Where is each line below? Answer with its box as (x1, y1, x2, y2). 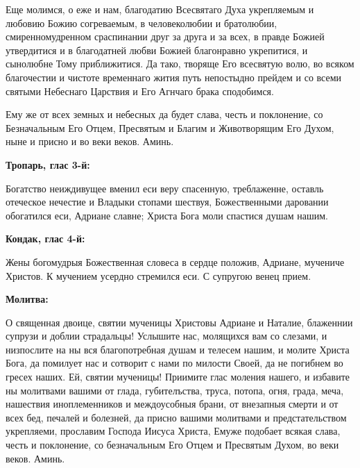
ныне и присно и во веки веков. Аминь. (6, 134, 174, 149)
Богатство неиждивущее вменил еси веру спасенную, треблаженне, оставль (6, 181, 324, 195)
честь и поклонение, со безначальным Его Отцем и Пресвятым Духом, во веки (6, 437, 339, 452)
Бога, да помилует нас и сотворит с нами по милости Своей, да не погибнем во (6, 356, 343, 370)
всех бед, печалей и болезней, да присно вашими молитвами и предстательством (6, 410, 347, 424)
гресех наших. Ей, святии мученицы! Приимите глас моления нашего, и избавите (6, 369, 350, 384)
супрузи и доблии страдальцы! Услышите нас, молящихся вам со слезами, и (6, 328, 327, 343)
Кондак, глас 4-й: (6, 231, 85, 246)
